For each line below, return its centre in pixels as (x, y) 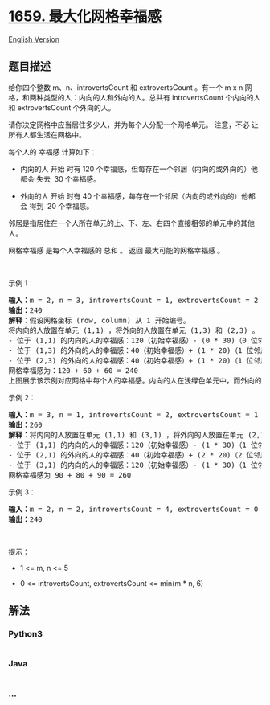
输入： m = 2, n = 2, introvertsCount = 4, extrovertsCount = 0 (133, 509)
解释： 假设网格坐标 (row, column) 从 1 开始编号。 (99, 320)
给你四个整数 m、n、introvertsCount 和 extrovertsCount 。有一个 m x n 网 (130, 87)
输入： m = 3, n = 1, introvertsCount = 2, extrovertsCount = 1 (133, 414)
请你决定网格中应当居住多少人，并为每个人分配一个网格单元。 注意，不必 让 (133, 125)
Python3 (25, 634)
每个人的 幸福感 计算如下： (53, 152)
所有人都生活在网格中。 (47, 134)
